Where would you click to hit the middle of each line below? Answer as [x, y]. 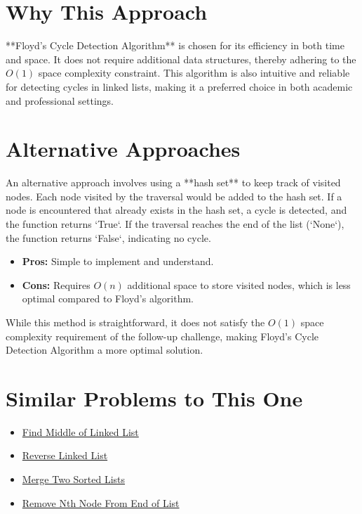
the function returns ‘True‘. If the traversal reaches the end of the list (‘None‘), [175, 224]
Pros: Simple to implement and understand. [118, 261]
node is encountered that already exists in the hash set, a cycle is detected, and [176, 210]
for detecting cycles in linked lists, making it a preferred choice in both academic [179, 86]
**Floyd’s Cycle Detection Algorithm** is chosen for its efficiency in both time [175, 45]
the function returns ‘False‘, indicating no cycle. [108, 237]
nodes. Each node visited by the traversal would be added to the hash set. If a [174, 196]
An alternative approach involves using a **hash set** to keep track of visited [173, 182]
